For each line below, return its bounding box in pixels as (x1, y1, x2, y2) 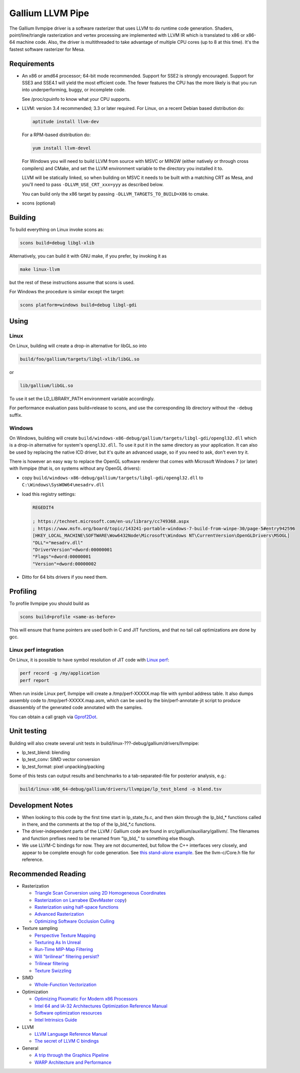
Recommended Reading (9, 869, 86, 878)
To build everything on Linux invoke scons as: (9, 226, 104, 232)
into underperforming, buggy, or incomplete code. (22, 87, 126, 93)
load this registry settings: (22, 491, 76, 497)
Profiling (9, 587, 37, 596)
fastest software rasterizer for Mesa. (9, 46, 85, 52)
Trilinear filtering (34, 961, 69, 967)
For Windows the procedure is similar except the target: (9, 289, 125, 295)
